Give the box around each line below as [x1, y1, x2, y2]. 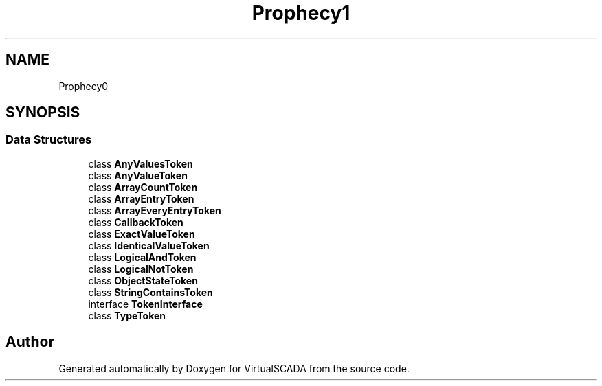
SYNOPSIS [5, 104, 80, 122]
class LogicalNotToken [88, 262, 194, 275]
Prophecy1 [252, 1, 350, 25]
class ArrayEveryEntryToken [88, 204, 221, 216]
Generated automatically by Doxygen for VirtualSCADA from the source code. [58, 362, 410, 374]
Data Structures [5, 133, 92, 147]
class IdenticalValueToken [88, 239, 210, 251]
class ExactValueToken [88, 227, 195, 240]
